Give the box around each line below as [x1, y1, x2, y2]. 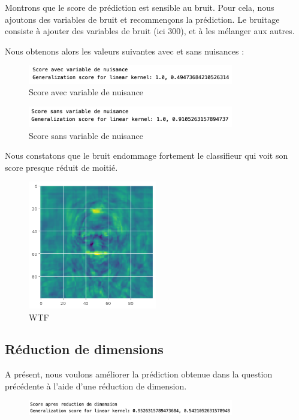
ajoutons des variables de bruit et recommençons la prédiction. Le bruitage [5, 13, 280, 25]
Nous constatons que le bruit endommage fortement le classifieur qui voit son [5, 149, 288, 162]
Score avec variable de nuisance [29, 86, 144, 98]
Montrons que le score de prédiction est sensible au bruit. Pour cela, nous [5, 1, 274, 13]
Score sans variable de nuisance [29, 129, 143, 141]
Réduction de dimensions [5, 340, 164, 358]
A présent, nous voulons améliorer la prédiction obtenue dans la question [5, 368, 273, 380]
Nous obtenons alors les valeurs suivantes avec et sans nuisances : [5, 44, 244, 57]
